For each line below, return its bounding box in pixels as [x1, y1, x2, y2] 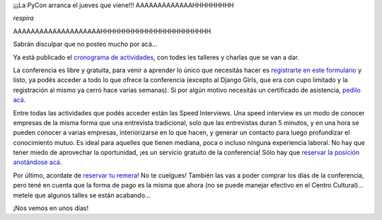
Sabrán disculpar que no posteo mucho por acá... [13, 40, 158, 49]
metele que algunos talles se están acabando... [13, 191, 151, 199]
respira [13, 14, 35, 23]
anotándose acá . [13, 158, 62, 166]
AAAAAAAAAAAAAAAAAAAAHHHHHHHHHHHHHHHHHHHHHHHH [13, 27, 212, 35]
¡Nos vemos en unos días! [13, 204, 88, 212]
